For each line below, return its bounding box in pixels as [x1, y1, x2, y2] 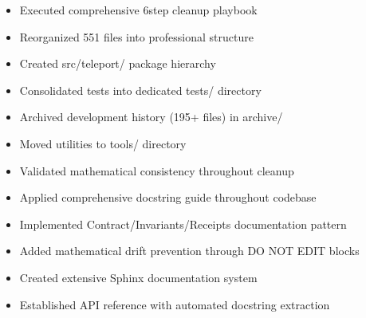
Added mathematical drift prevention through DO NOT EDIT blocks [19, 242, 360, 259]
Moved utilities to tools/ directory [19, 135, 187, 151]
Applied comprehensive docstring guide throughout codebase [19, 189, 317, 206]
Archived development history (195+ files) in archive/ [19, 108, 283, 125]
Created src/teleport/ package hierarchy [19, 55, 216, 72]
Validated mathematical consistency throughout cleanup [19, 162, 294, 179]
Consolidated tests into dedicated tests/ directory [19, 81, 262, 98]
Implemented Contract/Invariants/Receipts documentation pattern [19, 215, 347, 232]
